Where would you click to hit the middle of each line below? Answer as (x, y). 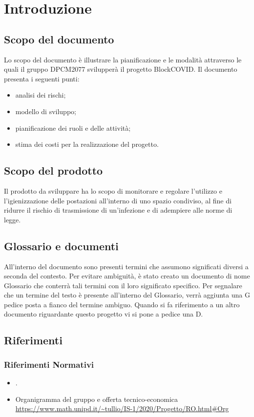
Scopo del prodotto (53, 170)
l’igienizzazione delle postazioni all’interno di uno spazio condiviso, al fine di (118, 200)
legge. (12, 219)
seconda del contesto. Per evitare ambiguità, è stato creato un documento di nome (127, 276)
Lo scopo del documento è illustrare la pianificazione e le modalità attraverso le (123, 59)
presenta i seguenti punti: (42, 78)
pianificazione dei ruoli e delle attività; (73, 128)
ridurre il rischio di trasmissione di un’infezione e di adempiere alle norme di (118, 210)
